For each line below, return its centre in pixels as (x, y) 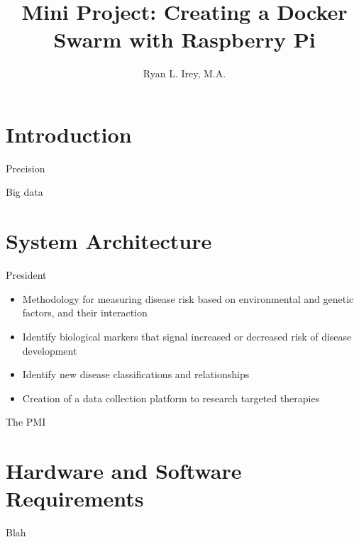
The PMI (26, 422)
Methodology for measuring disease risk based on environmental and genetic (188, 298)
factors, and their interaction (85, 313)
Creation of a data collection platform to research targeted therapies (171, 398)
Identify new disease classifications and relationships (136, 374)
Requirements (75, 498)
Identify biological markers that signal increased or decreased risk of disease (187, 336)
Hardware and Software (124, 471)
